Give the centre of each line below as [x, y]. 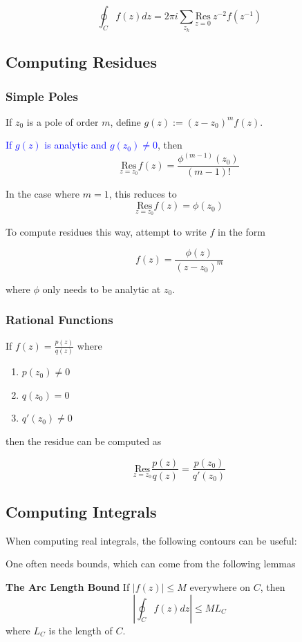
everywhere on [220, 586]
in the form [241, 231]
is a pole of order [63, 121]
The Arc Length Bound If [68, 586]
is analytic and [76, 145]
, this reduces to [143, 194]
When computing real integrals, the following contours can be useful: [151, 540]
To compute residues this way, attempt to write [106, 231]
